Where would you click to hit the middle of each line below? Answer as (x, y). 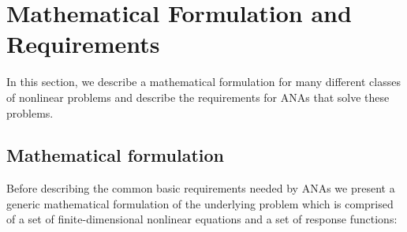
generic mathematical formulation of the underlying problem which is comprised (200, 203)
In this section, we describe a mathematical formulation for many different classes (203, 82)
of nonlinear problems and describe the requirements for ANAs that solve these (198, 97)
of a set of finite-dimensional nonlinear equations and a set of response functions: (202, 219)
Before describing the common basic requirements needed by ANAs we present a (201, 188)
